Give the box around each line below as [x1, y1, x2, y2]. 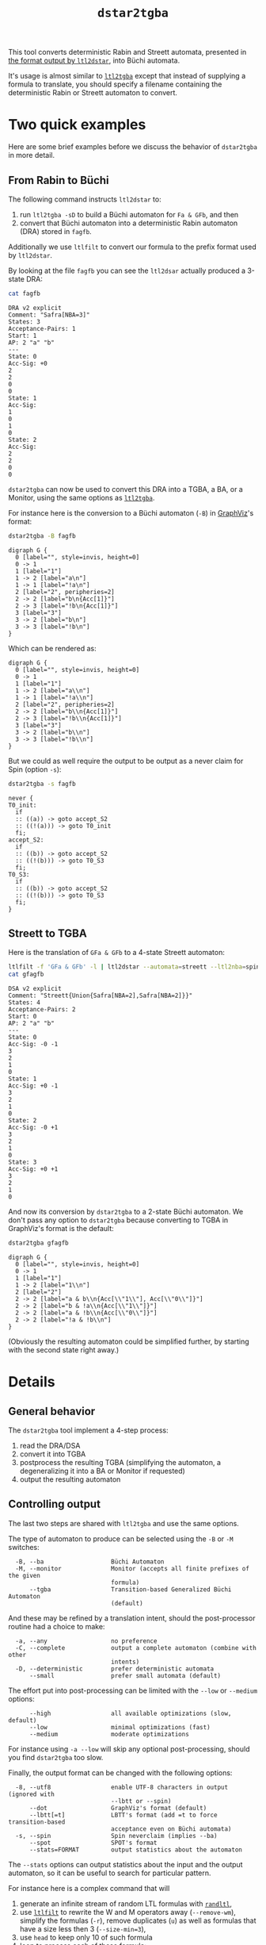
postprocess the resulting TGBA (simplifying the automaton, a [19, 1458, 222, 1467]
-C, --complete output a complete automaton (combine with [15, 1644, 257, 1652]
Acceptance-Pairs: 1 [8, 324, 77, 332]
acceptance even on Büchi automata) [110, 1824, 232, 1833]
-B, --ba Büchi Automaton [15, 1557, 165, 1566]
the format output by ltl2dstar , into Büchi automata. [8, 56, 180, 65]
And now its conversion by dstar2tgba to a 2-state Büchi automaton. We [8, 1207, 244, 1217]
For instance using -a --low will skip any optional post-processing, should [8, 1744, 250, 1754]
